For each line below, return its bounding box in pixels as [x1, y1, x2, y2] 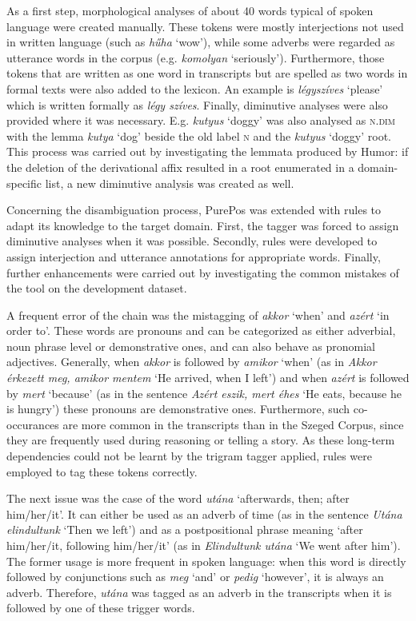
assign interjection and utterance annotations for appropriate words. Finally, [6, 248, 381, 265]
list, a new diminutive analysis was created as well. [45, 174, 294, 191]
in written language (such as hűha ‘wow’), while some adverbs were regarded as [6, 34, 395, 50]
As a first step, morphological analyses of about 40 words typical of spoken [6, 2, 374, 18]
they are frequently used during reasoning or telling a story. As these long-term [6, 432, 395, 448]
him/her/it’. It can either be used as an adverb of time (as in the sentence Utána [6, 505, 402, 522]
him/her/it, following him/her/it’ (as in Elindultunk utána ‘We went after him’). [6, 537, 401, 553]
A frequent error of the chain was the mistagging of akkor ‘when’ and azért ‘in [6, 306, 390, 323]
